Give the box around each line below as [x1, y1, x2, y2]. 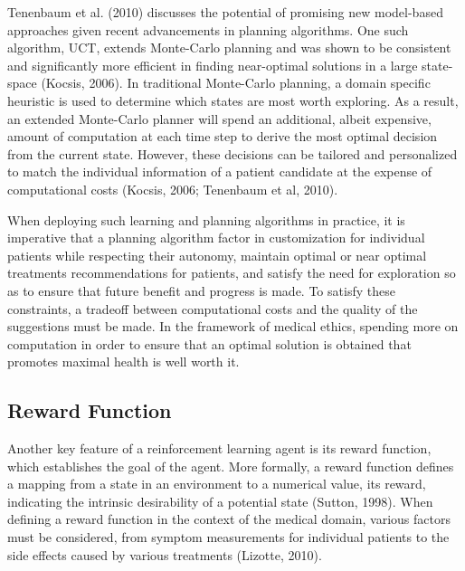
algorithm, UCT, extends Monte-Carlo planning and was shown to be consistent [7, 38, 451, 57]
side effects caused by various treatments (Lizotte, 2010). [7, 545, 322, 564]
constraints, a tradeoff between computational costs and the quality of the [7, 299, 418, 318]
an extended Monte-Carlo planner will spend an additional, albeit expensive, [7, 109, 432, 128]
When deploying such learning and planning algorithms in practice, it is [7, 210, 405, 229]
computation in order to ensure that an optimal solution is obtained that [7, 334, 412, 353]
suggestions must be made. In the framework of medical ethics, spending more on [7, 317, 459, 336]
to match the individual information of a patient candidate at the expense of [7, 162, 432, 181]
